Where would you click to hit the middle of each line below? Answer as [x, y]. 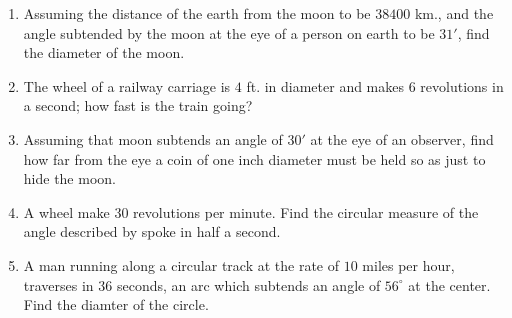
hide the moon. [69, 178]
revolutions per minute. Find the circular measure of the [306, 211]
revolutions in [462, 85]
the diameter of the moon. [104, 52]
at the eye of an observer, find [402, 138]
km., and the [454, 13]
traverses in [58, 284]
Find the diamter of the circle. [116, 304]
